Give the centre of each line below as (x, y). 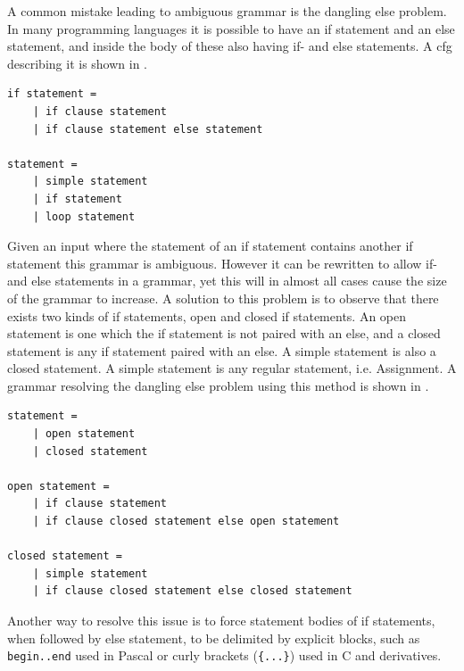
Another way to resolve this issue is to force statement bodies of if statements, (221, 620)
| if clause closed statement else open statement (186, 522)
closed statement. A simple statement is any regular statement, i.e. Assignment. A (232, 368)
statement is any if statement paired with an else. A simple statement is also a (222, 350)
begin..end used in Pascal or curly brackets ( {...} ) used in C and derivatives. (224, 655)
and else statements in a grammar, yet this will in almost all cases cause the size (227, 281)
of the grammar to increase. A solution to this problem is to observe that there (223, 298)
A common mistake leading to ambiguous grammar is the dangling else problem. (227, 11)
